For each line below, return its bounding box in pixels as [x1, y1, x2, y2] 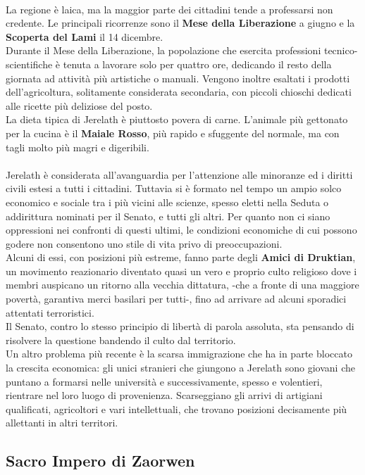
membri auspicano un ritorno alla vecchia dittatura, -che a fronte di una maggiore [6, 277, 359, 292]
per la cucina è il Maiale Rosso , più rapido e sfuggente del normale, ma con [6, 125, 340, 140]
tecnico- [323, 43, 358, 58]
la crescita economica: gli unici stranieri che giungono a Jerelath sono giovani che [6, 360, 355, 375]
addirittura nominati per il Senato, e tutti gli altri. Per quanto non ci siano [6, 208, 330, 223]
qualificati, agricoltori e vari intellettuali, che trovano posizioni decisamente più [6, 401, 347, 416]
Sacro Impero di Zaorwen [6, 450, 195, 471]
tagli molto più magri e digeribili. [6, 139, 149, 154]
